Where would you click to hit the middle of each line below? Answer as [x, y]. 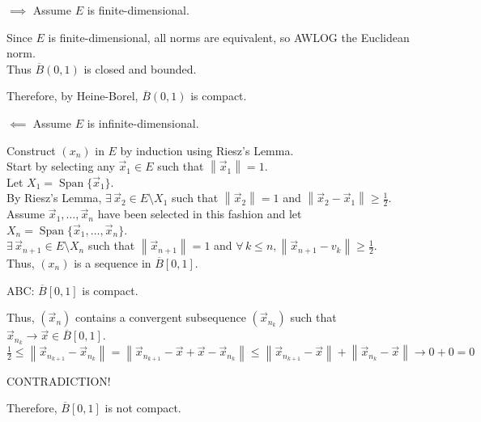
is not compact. [143, 408]
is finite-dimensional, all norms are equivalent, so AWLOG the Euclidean [229, 37]
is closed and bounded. [140, 68]
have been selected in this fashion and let [200, 214]
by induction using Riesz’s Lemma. [207, 150]
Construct [31, 150]
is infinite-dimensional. [143, 122]
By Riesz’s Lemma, [54, 198]
